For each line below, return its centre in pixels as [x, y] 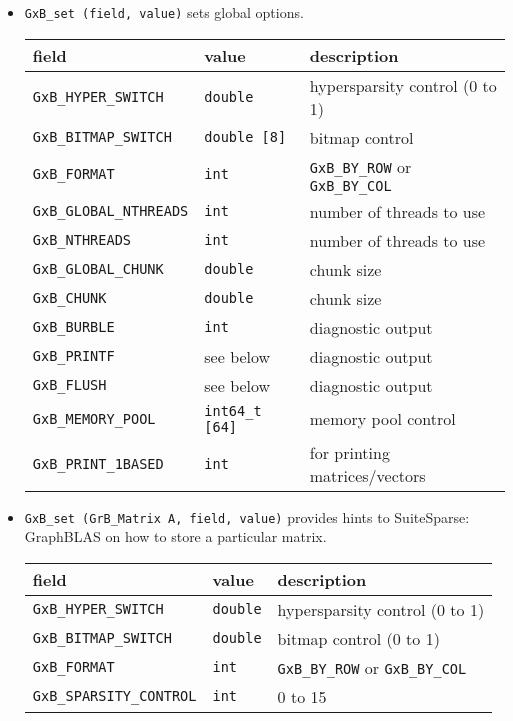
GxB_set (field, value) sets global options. [164, 12]
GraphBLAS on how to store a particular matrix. [175, 536]
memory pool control [382, 419]
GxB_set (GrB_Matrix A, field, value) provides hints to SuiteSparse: [247, 516]
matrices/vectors [367, 475]
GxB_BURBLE [73, 327]
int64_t [233, 410]
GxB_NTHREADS [82, 240]
